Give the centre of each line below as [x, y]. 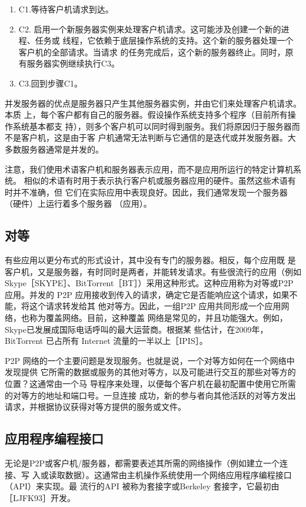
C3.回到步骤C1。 [50, 83]
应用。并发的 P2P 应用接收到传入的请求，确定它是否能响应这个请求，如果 [147, 294]
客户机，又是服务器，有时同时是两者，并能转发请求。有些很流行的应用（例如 [153, 271]
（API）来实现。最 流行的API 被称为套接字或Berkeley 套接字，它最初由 [142, 486]
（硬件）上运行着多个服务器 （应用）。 [78, 203]
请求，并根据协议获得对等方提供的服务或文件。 [95, 407]
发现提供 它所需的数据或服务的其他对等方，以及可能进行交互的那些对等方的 [150, 372]
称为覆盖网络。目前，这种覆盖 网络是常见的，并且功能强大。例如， [158, 318]
